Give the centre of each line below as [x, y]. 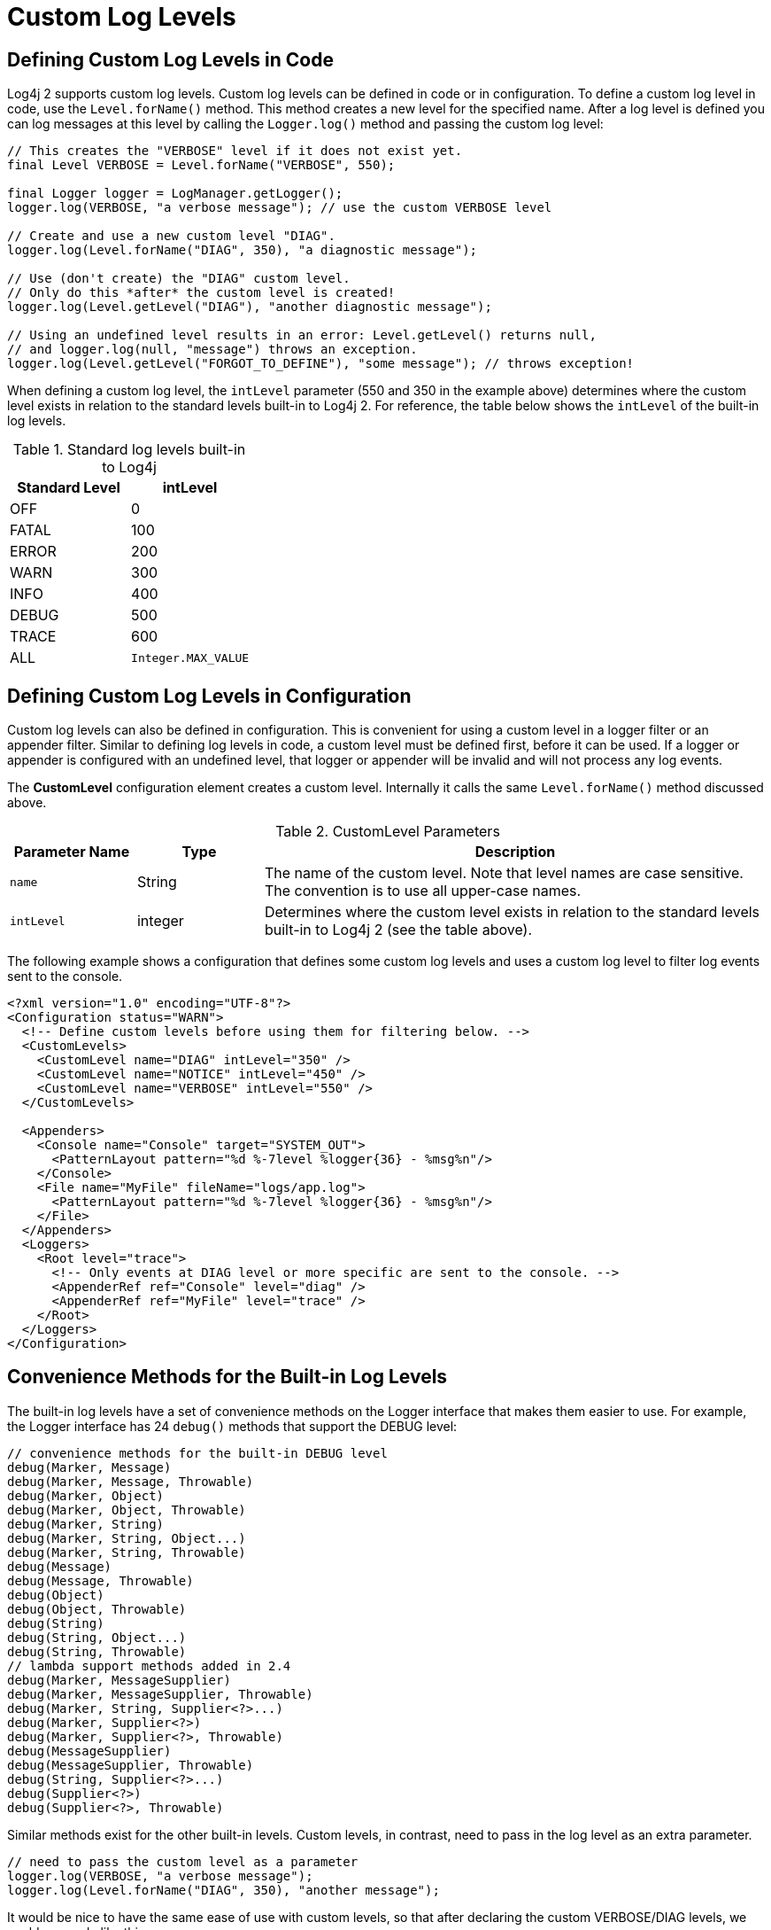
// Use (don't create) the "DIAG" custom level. [179, 279]
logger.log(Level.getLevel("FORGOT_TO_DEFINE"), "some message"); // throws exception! [321, 364]
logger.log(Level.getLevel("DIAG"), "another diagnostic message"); [250, 307]
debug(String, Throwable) [97, 1651]
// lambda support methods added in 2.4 [149, 1665]
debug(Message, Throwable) [100, 1580]
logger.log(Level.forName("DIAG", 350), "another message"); [224, 1890]
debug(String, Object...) [97, 1637]
